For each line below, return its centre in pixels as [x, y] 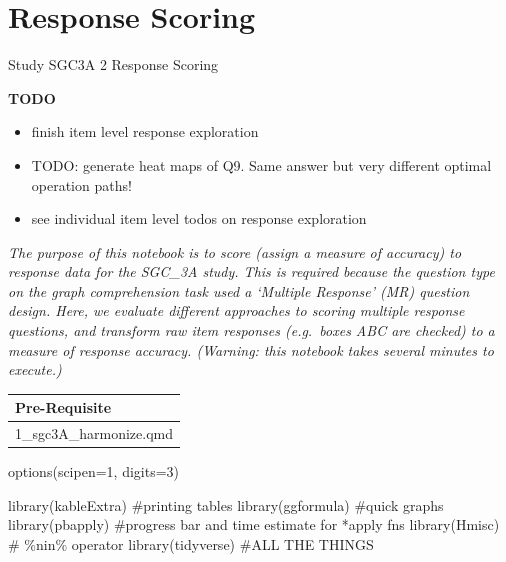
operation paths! [81, 184]
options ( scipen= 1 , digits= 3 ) [94, 471]
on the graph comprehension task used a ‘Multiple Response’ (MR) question [239, 290]
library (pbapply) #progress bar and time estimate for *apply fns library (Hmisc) [254, 524]
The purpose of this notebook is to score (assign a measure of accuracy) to [235, 251]
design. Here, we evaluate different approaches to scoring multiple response [236, 310]
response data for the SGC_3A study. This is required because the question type [251, 271]
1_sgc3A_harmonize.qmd [94, 433]
